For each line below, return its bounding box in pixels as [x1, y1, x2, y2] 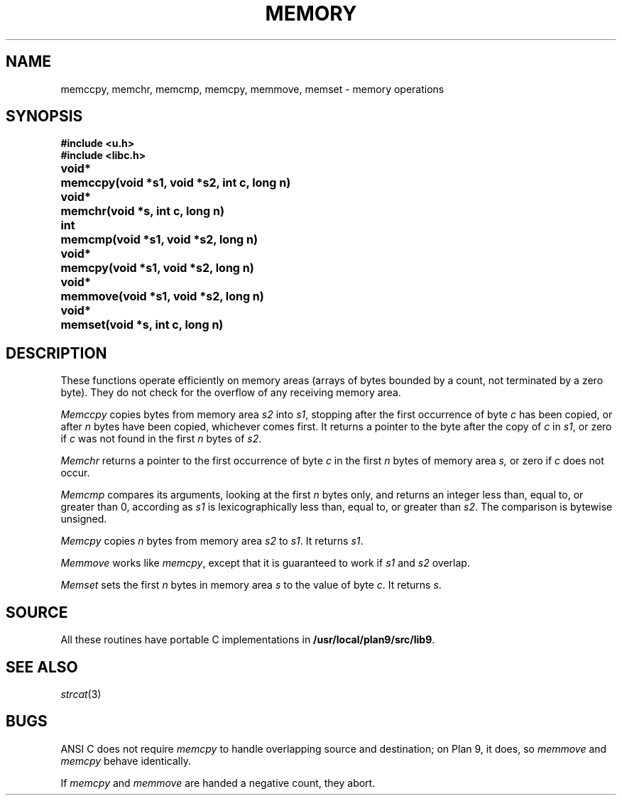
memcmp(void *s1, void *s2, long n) [60, 232, 258, 247]
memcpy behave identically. [60, 754, 191, 767]
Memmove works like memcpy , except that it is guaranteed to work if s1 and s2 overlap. [60, 557, 470, 570]
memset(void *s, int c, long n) [60, 317, 224, 332]
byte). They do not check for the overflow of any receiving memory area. [60, 386, 401, 399]
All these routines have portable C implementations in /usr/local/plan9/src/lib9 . [60, 633, 435, 646]
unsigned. [60, 513, 107, 525]
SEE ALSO [6, 658, 78, 676]
